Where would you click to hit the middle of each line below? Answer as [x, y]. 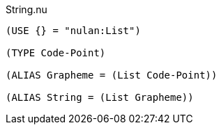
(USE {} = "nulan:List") [73, 31]
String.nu [26, 9]
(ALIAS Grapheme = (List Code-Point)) [112, 75]
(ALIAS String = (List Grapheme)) [100, 97]
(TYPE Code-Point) [56, 53]
